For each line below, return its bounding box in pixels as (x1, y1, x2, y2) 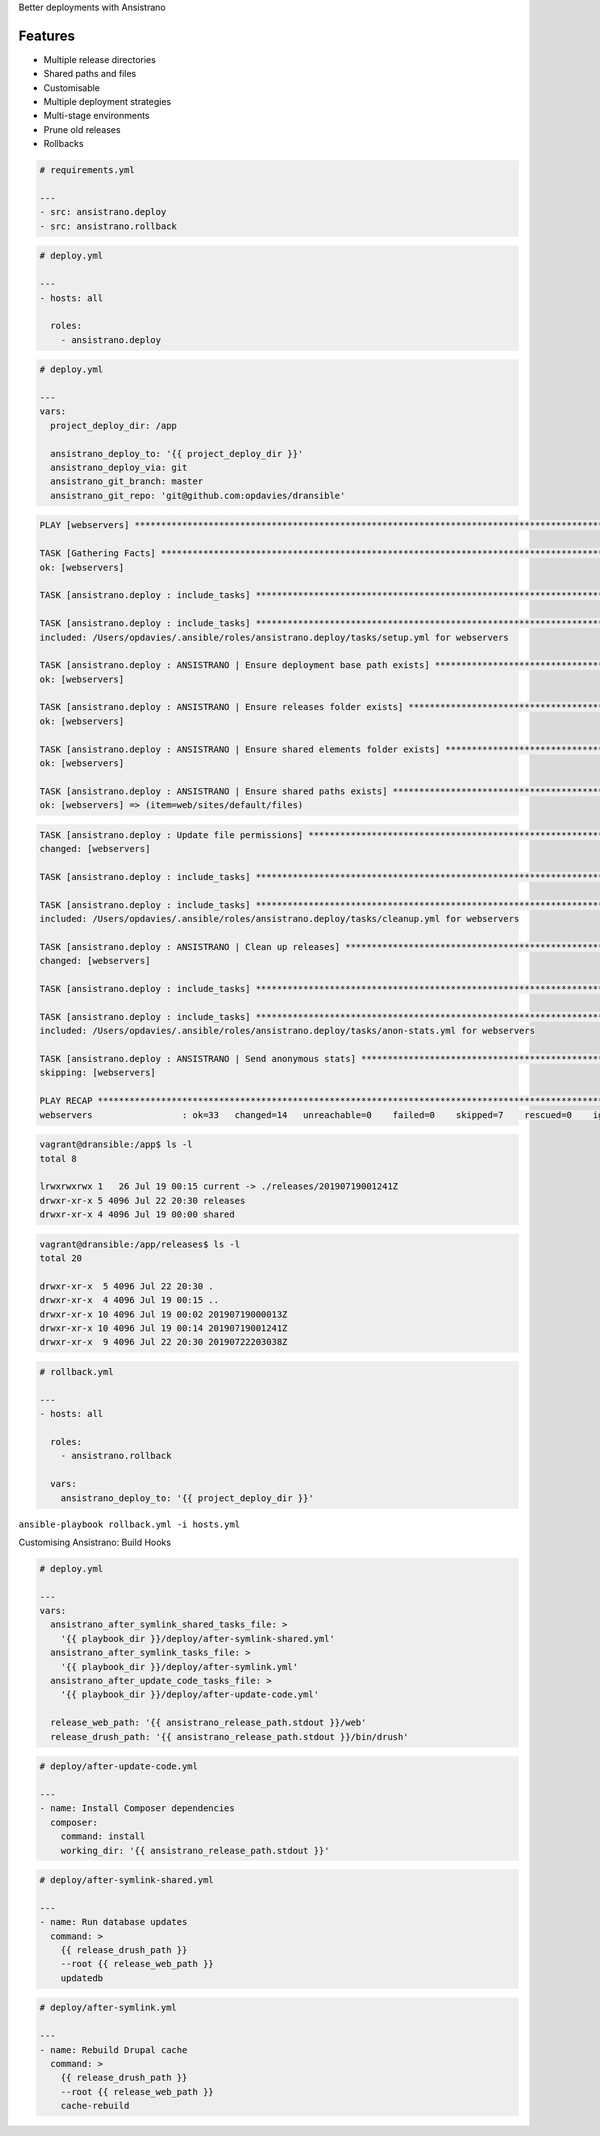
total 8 (39, 1153, 77, 1164)
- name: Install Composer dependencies (39, 1803, 235, 1814)
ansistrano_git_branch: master (50, 476, 204, 487)
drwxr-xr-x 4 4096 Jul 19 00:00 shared (39, 1209, 235, 1220)
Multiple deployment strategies (43, 96, 172, 108)
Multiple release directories (43, 53, 157, 65)
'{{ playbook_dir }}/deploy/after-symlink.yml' (60, 1661, 299, 1672)
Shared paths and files (43, 68, 137, 80)
